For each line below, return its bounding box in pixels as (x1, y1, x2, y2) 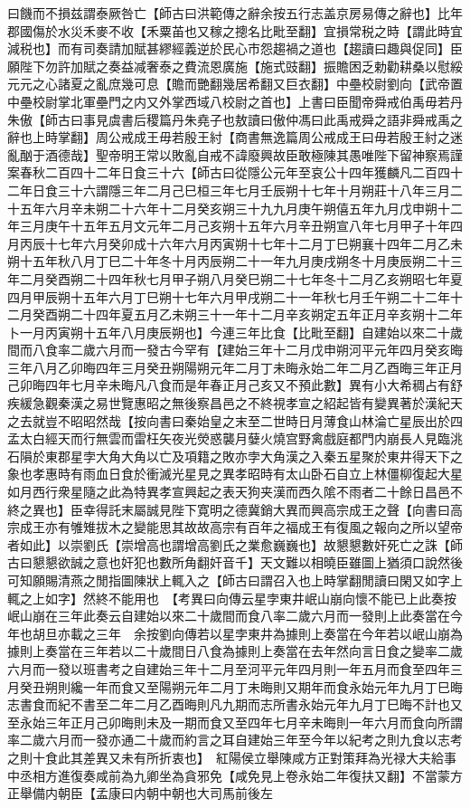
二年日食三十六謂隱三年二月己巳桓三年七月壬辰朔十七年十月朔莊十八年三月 (7, 180, 450, 199)
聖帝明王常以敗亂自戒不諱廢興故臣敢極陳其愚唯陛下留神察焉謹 (95, 145, 463, 164)
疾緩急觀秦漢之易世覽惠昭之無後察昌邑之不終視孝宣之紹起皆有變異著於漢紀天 (7, 394, 463, 413)
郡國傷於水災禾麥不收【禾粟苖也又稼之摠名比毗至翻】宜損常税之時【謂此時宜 (7, 21, 463, 40)
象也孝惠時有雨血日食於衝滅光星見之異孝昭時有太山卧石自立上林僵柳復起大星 (7, 464, 463, 483)
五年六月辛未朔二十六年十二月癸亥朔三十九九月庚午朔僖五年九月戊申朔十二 (19, 198, 463, 217)
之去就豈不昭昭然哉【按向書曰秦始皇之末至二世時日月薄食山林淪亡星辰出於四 (7, 411, 463, 430)
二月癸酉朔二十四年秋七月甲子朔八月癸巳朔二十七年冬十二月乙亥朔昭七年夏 (19, 269, 463, 288)
